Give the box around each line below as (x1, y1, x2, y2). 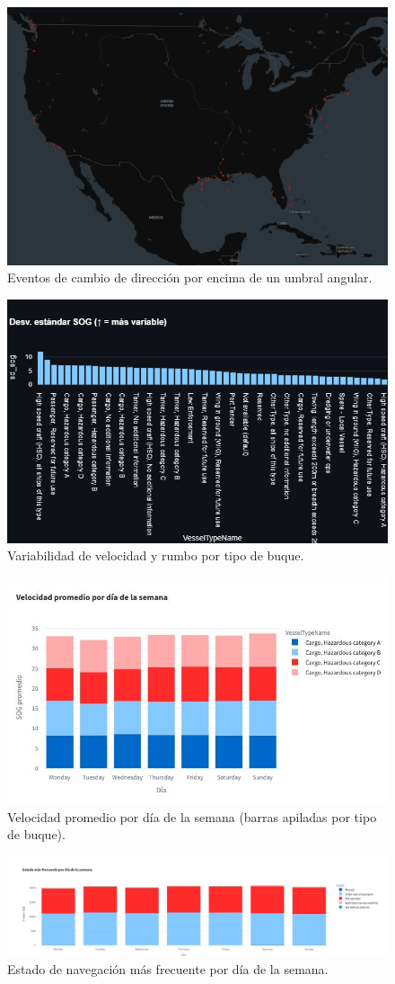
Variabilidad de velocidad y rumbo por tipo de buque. (7, 546, 304, 565)
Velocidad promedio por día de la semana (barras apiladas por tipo (7, 807, 377, 826)
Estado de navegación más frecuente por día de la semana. (7, 959, 329, 978)
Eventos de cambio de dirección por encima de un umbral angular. (7, 268, 373, 287)
